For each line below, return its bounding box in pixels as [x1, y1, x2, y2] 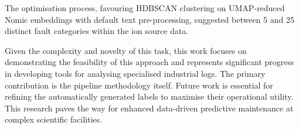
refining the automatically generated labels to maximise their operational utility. [5, 90, 294, 103]
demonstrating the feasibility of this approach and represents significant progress [5, 56, 294, 68]
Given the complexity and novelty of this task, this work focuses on [5, 44, 247, 56]
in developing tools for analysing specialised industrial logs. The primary [5, 67, 266, 79]
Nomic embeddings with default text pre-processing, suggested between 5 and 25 [5, 13, 294, 25]
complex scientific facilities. [5, 113, 103, 125]
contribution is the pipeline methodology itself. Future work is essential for [5, 79, 273, 91]
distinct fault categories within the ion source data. [5, 25, 189, 37]
